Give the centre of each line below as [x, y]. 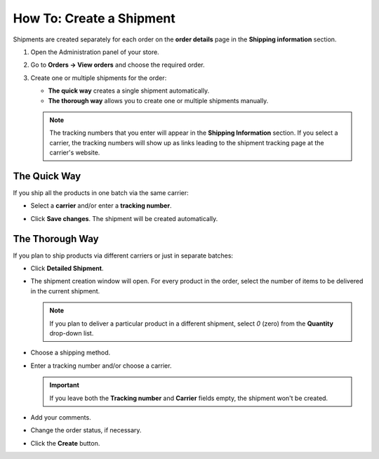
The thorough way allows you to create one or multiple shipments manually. [158, 100]
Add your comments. [61, 417]
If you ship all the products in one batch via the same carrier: [101, 192]
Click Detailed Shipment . [67, 268]
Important [65, 385]
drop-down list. [72, 333]
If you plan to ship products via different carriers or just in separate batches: [123, 255]
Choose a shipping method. [71, 353]
